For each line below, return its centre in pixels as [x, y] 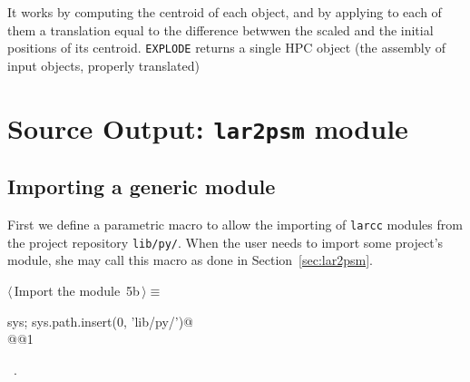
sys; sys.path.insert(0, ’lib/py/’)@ [101, 321]
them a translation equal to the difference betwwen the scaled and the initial [220, 29]
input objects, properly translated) [103, 65]
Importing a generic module [142, 186]
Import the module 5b [77, 291]
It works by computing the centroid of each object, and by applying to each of [225, 12]
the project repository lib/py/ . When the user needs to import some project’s [225, 242]
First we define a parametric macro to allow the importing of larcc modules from [235, 225]
